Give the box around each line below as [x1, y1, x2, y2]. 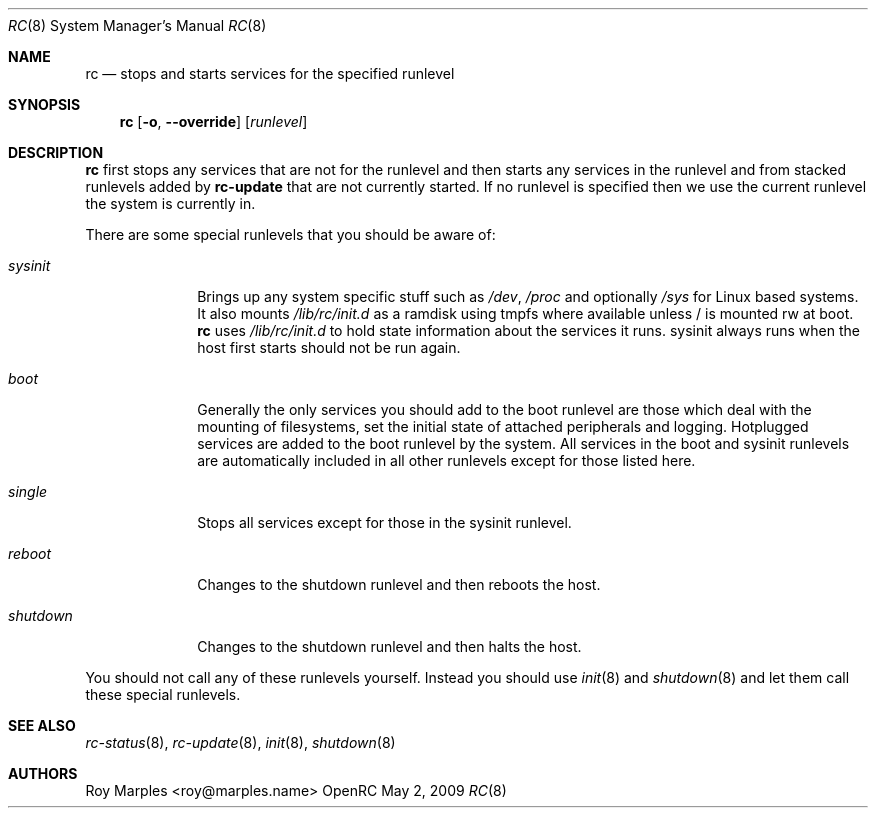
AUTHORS [8, 765, 78, 782]
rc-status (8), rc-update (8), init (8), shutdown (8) [85, 734, 396, 751]
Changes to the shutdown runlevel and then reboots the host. [197, 576, 601, 593]
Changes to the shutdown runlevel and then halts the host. [197, 638, 582, 655]
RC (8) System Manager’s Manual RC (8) [8, 17, 267, 34]
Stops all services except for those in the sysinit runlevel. [197, 514, 572, 531]
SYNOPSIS [8, 96, 81, 113]
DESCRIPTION [8, 144, 104, 161]
